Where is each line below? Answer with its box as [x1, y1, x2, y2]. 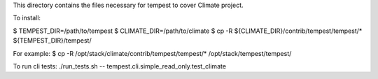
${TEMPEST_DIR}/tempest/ [13, 36, 92, 45]
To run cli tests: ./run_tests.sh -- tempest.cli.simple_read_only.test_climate [13, 62, 227, 70]
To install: [13, 14, 41, 22]
